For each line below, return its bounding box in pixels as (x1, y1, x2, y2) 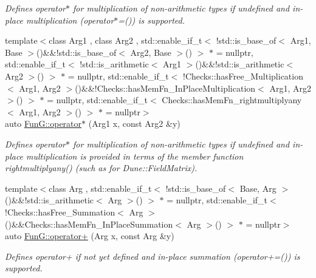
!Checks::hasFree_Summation (5, 205, 115, 218)
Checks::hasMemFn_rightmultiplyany (162, 93, 302, 106)
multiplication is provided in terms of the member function (26, 149, 244, 162)
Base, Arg (239, 181, 276, 194)
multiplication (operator (26, 13, 114, 26)
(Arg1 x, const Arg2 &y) (88, 117, 180, 130)
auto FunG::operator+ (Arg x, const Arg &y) (5, 229, 174, 242)
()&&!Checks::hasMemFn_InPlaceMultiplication (75, 81, 256, 94)
